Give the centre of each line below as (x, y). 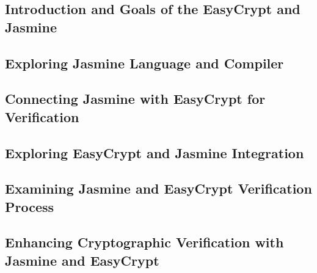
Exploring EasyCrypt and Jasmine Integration (155, 152)
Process (30, 206)
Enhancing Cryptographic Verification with (144, 242)
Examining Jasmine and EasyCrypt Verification (158, 188)
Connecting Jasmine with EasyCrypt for (135, 99)
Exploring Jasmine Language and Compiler (144, 63)
